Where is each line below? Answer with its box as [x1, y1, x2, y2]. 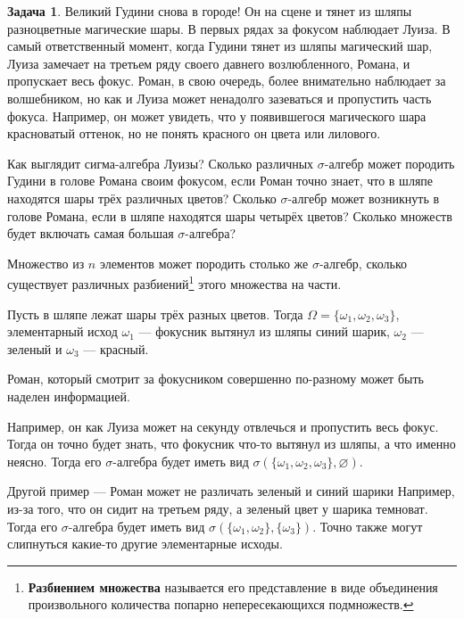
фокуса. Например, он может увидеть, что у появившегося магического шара [7, 106, 427, 125]
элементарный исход [7, 322, 118, 341]
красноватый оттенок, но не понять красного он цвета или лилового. [7, 124, 381, 143]
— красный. [83, 339, 149, 358]
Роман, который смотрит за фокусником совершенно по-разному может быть [7, 369, 424, 388]
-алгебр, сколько [319, 253, 407, 272]
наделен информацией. [7, 386, 130, 405]
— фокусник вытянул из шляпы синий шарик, [138, 322, 390, 341]
